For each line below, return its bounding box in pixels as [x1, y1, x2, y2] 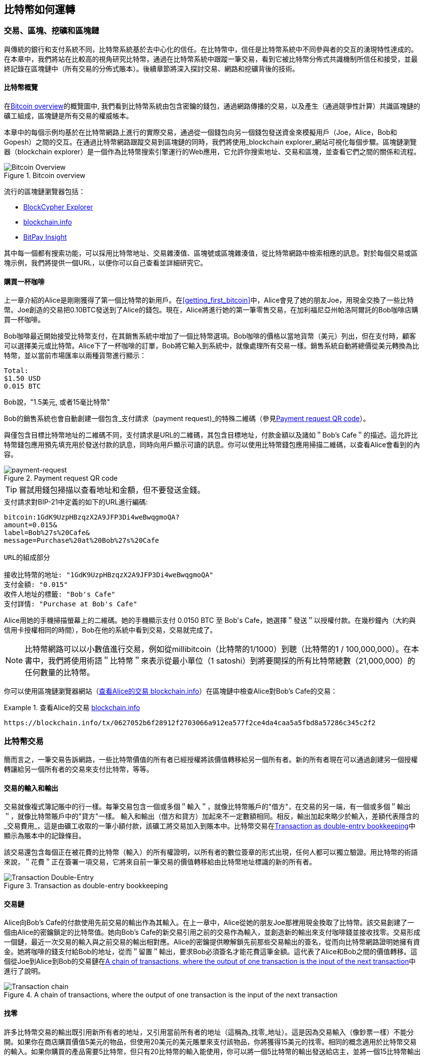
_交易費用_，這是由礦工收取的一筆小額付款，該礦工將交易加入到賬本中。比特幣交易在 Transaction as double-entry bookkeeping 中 [4, 822, 416, 830]
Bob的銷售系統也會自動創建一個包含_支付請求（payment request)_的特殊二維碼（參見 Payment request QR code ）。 [4, 414, 370, 423]
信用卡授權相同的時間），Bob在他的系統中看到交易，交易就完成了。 [4, 626, 217, 634]
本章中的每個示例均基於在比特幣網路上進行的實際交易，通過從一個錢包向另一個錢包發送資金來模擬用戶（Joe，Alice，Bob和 [4, 128, 397, 137]
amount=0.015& [4, 521, 57, 529]
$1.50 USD [4, 374, 41, 383]
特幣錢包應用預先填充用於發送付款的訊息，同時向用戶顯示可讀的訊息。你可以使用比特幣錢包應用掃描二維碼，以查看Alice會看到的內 [4, 440, 420, 449]
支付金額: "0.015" [4, 581, 68, 589]
